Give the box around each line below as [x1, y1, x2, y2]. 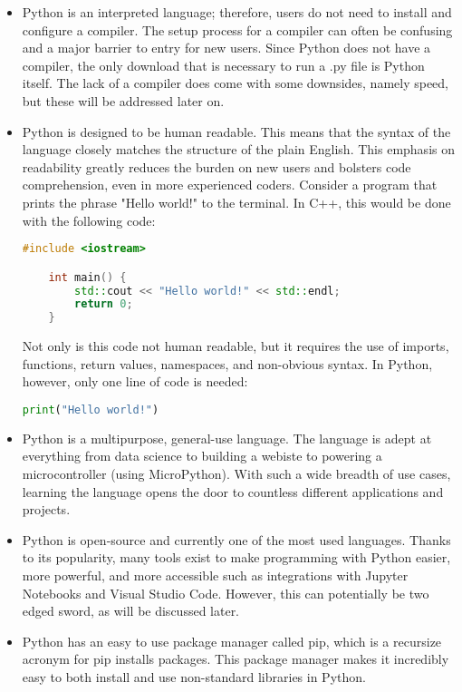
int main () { [48, 270, 127, 284]
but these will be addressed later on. [22, 91, 225, 110]
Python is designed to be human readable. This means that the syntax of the [22, 122, 451, 141]
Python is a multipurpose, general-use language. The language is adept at [22, 428, 432, 447]
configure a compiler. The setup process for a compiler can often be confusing [22, 20, 453, 39]
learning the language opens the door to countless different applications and [22, 482, 444, 501]
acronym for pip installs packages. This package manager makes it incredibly [22, 649, 449, 668]
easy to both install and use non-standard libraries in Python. [22, 667, 366, 686]
